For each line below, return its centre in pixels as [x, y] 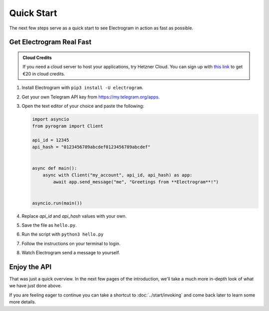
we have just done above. [36, 286]
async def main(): [55, 168]
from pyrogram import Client [68, 126]
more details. [23, 302]
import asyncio [51, 119]
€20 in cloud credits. [44, 74]
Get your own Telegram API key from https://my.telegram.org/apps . [91, 97]
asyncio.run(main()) [57, 203]
